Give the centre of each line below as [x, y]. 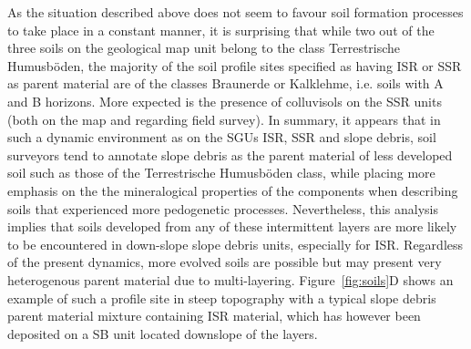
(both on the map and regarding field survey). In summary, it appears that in [224, 119]
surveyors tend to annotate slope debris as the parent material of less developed [230, 154]
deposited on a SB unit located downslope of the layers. [163, 333]
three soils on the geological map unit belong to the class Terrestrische [204, 48]
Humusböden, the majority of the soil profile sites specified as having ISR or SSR [235, 65]
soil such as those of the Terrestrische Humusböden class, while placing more [221, 173]
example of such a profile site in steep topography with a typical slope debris [222, 298]
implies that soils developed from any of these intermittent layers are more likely [232, 226]
